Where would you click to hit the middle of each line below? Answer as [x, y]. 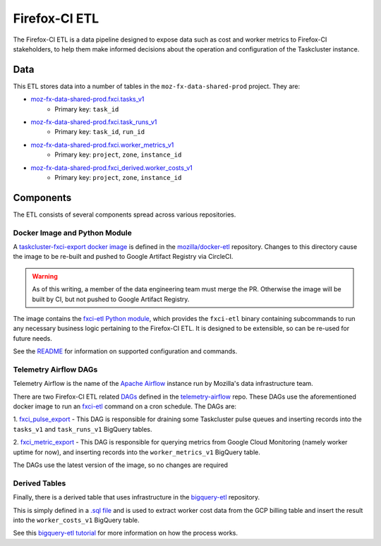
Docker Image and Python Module [72, 233]
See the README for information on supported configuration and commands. [125, 351]
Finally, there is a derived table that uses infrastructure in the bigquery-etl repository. [137, 497]
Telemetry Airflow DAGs [55, 369]
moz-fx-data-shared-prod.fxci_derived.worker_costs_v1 [112, 168]
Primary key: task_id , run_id [99, 132]
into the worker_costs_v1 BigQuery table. [77, 520]
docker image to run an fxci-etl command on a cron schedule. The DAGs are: [125, 406]
